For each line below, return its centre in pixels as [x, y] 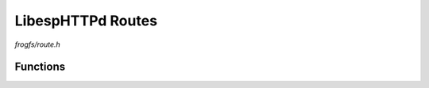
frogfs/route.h [38, 44]
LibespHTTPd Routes [86, 21]
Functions [40, 67]
